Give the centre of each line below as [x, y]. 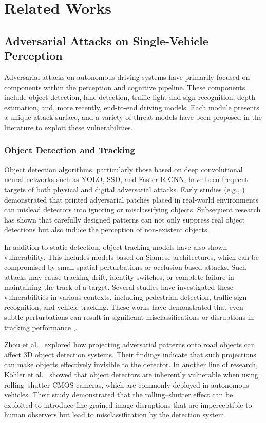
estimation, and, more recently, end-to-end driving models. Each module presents [132, 107]
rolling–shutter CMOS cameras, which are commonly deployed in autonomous [127, 384]
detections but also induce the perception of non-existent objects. [107, 229]
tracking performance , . [41, 327]
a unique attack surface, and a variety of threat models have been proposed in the [133, 117]
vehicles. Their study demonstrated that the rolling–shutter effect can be [119, 395]
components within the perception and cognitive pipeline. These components [125, 87]
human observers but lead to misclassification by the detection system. [115, 415]
